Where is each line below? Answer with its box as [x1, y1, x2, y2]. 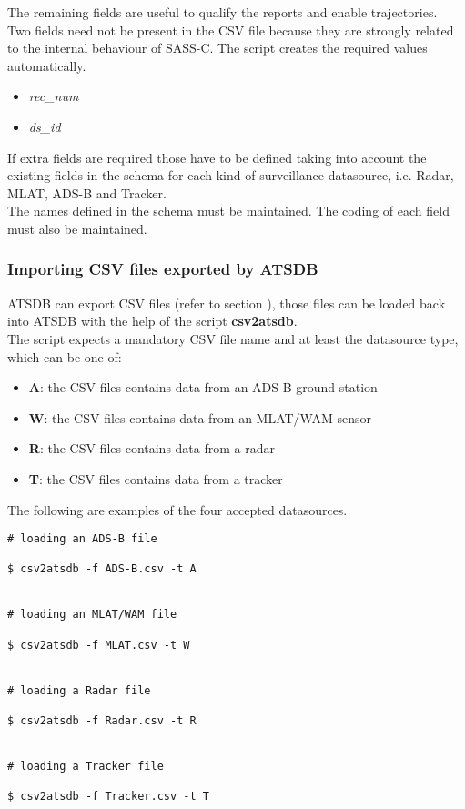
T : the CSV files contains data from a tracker [28, 469, 283, 488]
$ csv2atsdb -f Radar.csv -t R [7, 713, 197, 727]
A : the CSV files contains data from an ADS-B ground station [28, 378, 378, 397]
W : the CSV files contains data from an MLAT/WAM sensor [28, 408, 371, 427]
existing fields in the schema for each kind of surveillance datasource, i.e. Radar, [7, 166, 454, 185]
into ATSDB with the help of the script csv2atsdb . [7, 311, 298, 330]
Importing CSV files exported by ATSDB [7, 258, 318, 280]
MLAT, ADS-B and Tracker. [7, 183, 167, 202]
